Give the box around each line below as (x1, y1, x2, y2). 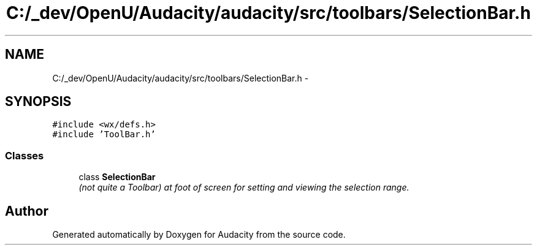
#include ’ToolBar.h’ (52, 129, 156, 140)
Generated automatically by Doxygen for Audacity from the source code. (52, 229, 346, 240)
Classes (5, 149, 44, 162)
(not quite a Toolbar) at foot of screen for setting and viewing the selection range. (78, 182, 409, 193)
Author (5, 203, 48, 219)
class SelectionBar (78, 172, 156, 183)
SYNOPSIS (5, 94, 72, 110)
